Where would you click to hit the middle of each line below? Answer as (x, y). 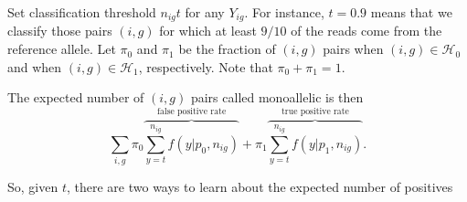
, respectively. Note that (206, 66)
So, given (33, 187)
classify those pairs (60, 31)
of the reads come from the (366, 31)
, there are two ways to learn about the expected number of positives (260, 187)
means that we (411, 12)
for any (205, 12)
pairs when (353, 49)
